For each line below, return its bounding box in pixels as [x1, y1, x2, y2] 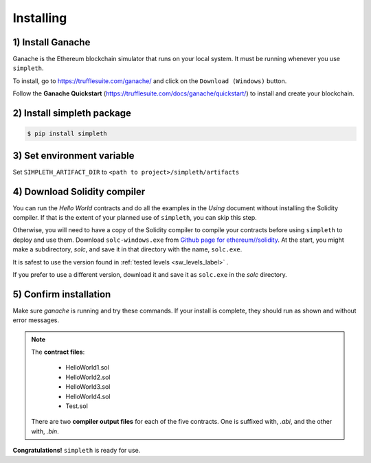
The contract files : [31, 348, 85, 357]
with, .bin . [31, 427, 60, 436]
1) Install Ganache [12, 36, 91, 48]
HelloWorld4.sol [65, 392, 111, 400]
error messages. [12, 316, 60, 324]
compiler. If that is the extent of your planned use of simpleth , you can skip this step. [12, 214, 257, 222]
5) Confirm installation [12, 289, 111, 300]
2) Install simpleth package [12, 107, 132, 120]
